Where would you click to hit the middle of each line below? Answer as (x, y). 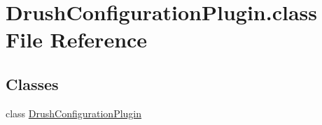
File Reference (77, 39)
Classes (32, 83)
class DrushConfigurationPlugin (74, 113)
